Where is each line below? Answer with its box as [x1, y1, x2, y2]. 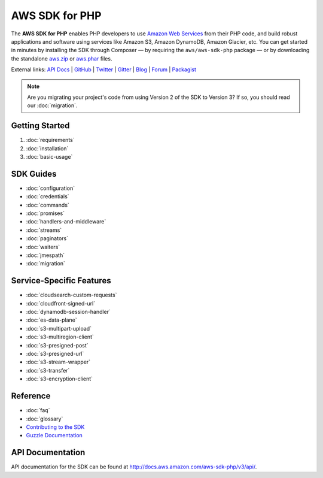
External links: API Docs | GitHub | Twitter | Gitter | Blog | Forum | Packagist [11, 66, 197, 73]
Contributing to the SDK [26, 423, 85, 431]
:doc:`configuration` [26, 184, 75, 192]
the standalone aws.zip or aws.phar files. [11, 55, 112, 62]
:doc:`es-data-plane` [26, 316, 77, 323]
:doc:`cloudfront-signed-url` [26, 299, 96, 307]
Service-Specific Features [11, 276, 111, 286]
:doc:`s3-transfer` [26, 367, 70, 374]
